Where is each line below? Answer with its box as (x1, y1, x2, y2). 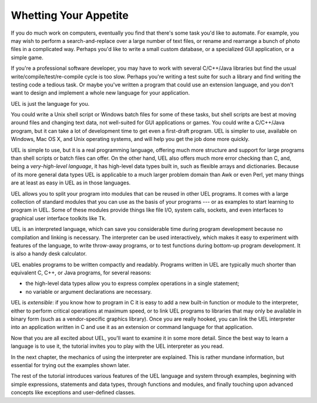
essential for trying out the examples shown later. (11, 362, 130, 368)
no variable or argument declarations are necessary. (25, 288, 152, 295)
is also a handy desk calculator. (11, 250, 87, 257)
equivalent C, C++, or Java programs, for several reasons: (11, 269, 152, 276)
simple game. (11, 53, 44, 61)
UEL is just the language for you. (11, 100, 90, 107)
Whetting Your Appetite (11, 9, 129, 22)
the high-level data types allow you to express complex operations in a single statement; (25, 280, 240, 287)
